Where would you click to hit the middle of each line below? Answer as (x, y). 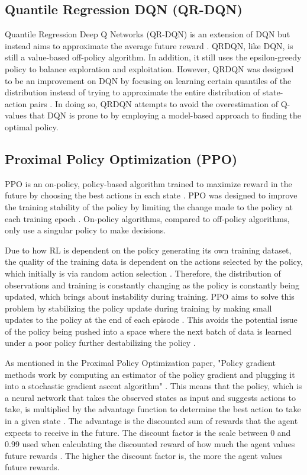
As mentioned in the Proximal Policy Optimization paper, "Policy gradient (140, 363)
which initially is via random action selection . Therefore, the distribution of (143, 273)
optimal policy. (32, 126)
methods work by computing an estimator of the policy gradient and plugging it (150, 374)
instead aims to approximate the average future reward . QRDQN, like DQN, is (149, 45)
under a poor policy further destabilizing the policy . (100, 343)
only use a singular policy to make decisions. (85, 230)
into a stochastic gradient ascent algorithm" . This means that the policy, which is (153, 386)
